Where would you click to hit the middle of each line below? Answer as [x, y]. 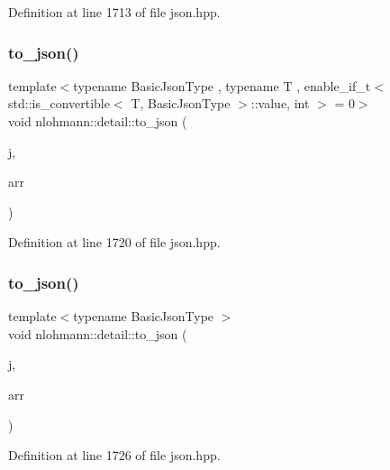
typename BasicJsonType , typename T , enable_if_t [222, 85]
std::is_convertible [59, 103]
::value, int [280, 103]
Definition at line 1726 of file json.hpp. [114, 455]
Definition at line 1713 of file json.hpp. [114, 12]
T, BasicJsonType [181, 103]
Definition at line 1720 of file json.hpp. [114, 242]
